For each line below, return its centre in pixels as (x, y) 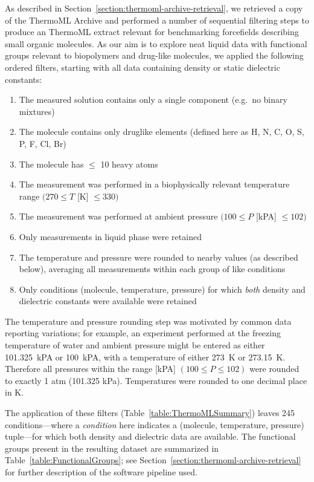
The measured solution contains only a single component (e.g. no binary (153, 99)
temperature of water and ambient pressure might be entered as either (135, 345)
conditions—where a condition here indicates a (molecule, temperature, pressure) (155, 424)
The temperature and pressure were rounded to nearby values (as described (159, 257)
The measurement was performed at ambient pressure (118, 216)
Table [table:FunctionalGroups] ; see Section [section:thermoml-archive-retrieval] (153, 460)
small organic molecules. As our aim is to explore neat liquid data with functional (156, 43)
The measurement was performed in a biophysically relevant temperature (154, 184)
